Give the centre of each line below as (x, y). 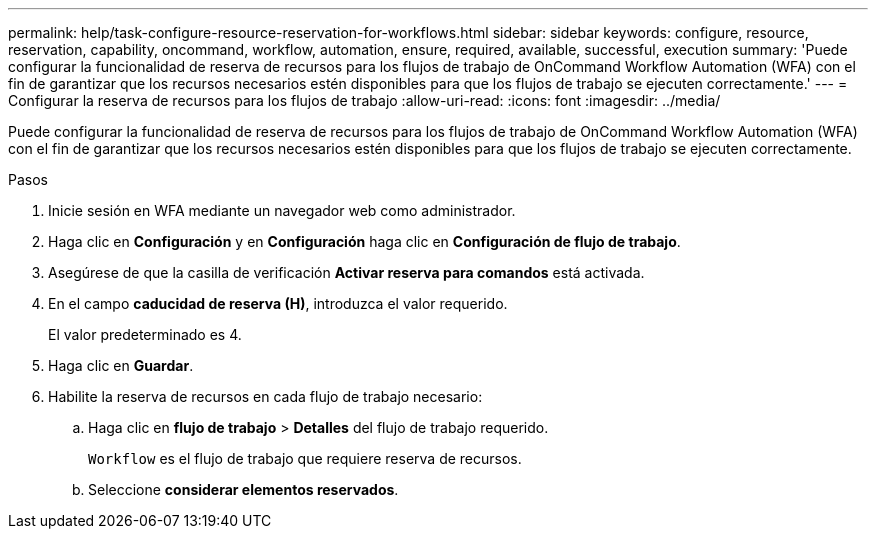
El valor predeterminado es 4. (145, 334)
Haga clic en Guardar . (121, 365)
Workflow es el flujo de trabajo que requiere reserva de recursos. (305, 458)
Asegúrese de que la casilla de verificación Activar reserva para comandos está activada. (346, 272)
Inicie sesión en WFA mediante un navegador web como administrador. (282, 210)
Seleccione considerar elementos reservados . (243, 489)
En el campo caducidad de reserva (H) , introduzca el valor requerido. (278, 303)
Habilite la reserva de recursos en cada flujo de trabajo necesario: (265, 396)
